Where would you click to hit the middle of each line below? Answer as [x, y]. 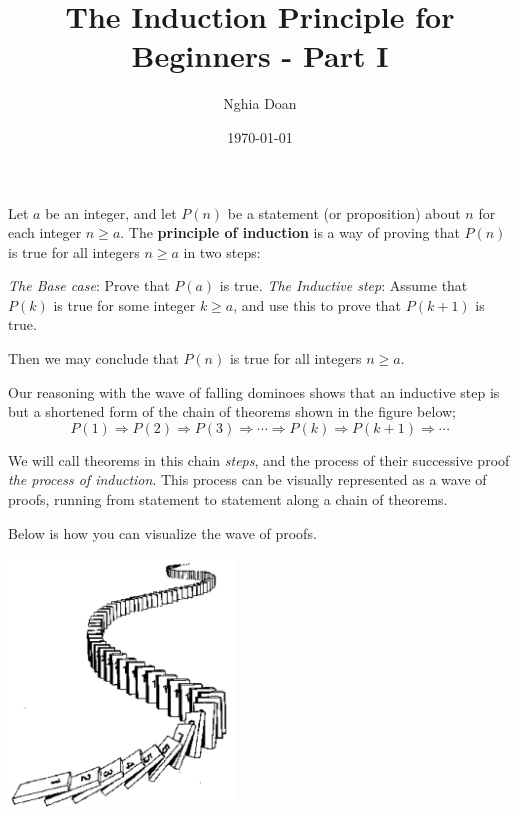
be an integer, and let [111, 212]
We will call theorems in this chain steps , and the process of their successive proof [259, 459]
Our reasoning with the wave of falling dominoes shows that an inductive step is [254, 391]
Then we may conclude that [93, 358]
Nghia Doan [260, 103]
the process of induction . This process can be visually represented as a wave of [247, 479]
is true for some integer [124, 304]
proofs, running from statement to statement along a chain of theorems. [228, 499]
